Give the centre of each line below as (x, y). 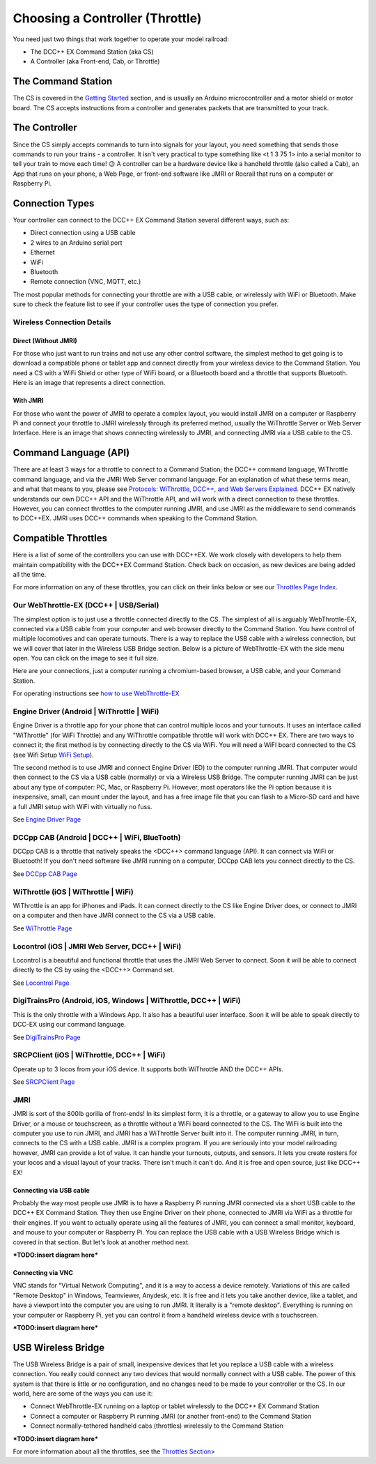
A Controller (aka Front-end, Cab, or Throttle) (95, 61)
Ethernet (42, 252)
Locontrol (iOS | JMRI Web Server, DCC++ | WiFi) (97, 946)
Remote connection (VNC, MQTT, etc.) (86, 282)
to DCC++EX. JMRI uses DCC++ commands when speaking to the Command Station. (135, 518)
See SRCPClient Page (44, 1082)
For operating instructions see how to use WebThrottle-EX (96, 693)
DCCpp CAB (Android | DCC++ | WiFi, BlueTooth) (97, 837)
